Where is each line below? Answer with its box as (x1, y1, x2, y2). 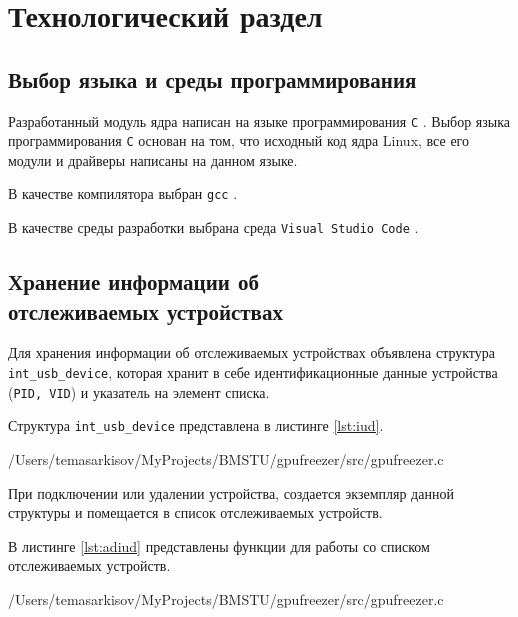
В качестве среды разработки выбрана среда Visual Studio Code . (8, 217, 419, 238)
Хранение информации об (8, 266, 259, 297)
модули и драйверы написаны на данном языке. (8, 149, 298, 170)
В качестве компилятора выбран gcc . (8, 183, 238, 204)
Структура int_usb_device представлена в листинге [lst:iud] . (8, 415, 384, 436)
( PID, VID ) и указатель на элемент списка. (8, 381, 270, 402)
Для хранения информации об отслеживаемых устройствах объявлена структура (8, 342, 496, 363)
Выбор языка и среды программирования (8, 63, 417, 94)
